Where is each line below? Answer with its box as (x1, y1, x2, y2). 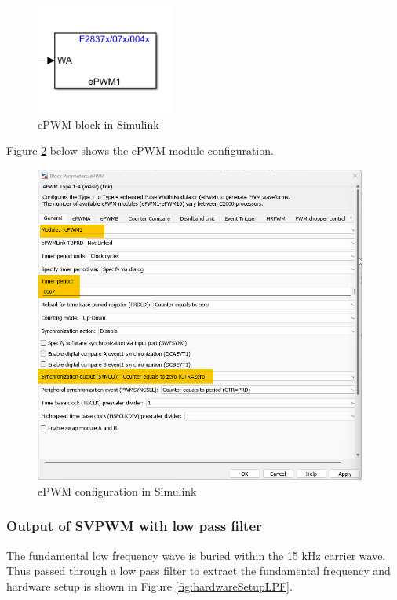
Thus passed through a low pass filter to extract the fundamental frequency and (6, 562, 391, 579)
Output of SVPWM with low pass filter (6, 516, 262, 536)
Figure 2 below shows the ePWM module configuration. (6, 142, 274, 159)
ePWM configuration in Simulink (38, 482, 197, 499)
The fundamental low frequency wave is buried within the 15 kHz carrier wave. (6, 547, 386, 563)
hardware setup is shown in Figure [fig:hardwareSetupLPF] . (6, 577, 293, 594)
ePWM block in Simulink (38, 115, 159, 132)
